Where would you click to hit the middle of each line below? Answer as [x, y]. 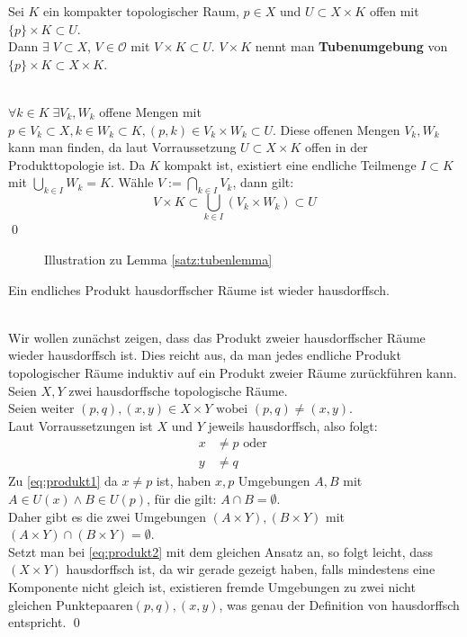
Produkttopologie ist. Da [77, 164]
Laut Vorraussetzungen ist [81, 425]
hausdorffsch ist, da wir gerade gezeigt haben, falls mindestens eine [251, 569]
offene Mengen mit [150, 111]
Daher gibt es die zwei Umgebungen [108, 516]
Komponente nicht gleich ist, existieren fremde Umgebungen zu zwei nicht [212, 587]
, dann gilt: [263, 182]
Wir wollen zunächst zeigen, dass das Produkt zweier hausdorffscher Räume [217, 337]
